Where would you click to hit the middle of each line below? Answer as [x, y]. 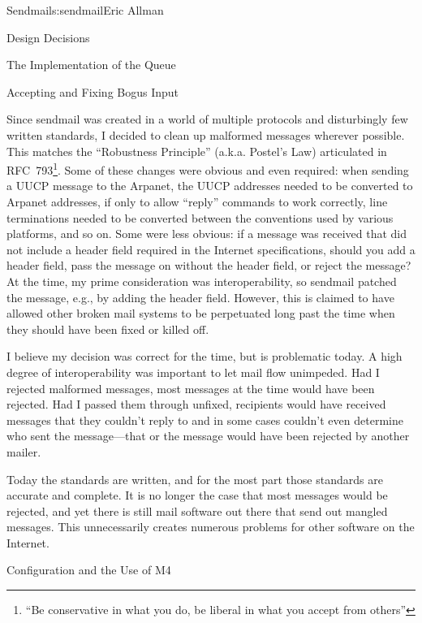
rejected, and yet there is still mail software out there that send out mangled [197, 511]
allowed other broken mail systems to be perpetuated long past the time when [201, 313]
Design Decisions [48, 37]
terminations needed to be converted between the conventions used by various [200, 217]
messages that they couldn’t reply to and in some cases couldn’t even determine [205, 420]
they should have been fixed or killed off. [108, 329]
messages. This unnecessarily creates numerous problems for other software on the [211, 527]
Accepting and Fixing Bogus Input [93, 91]
